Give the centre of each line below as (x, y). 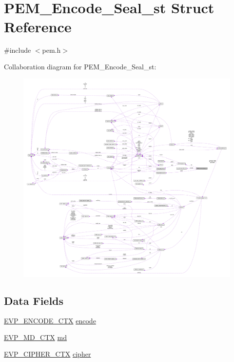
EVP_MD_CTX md (35, 337)
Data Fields (34, 300)
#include (18, 50)
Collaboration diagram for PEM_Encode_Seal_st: (80, 66)
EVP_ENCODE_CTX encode (50, 321)
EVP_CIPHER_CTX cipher (48, 353)
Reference (38, 27)
